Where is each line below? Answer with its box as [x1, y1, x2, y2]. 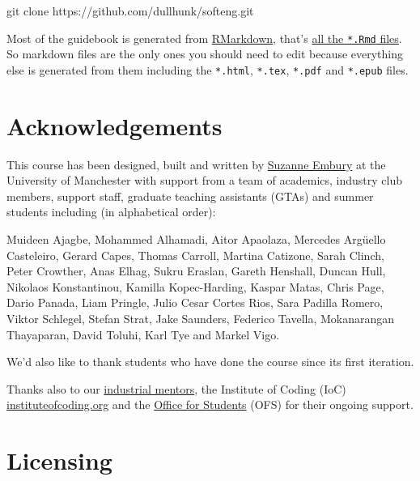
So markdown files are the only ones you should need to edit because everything [6, 45, 404, 62]
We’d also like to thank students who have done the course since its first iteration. [6, 353, 414, 370]
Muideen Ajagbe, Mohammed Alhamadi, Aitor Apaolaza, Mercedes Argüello [6, 231, 386, 247]
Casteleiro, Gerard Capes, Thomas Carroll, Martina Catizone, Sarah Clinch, [6, 246, 384, 263]
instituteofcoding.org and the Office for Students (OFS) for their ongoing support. [6, 396, 414, 413]
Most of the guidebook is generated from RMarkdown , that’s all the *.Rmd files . [6, 29, 402, 46]
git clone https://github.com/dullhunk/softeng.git [6, 2, 254, 19]
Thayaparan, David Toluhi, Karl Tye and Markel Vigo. [6, 326, 280, 343]
